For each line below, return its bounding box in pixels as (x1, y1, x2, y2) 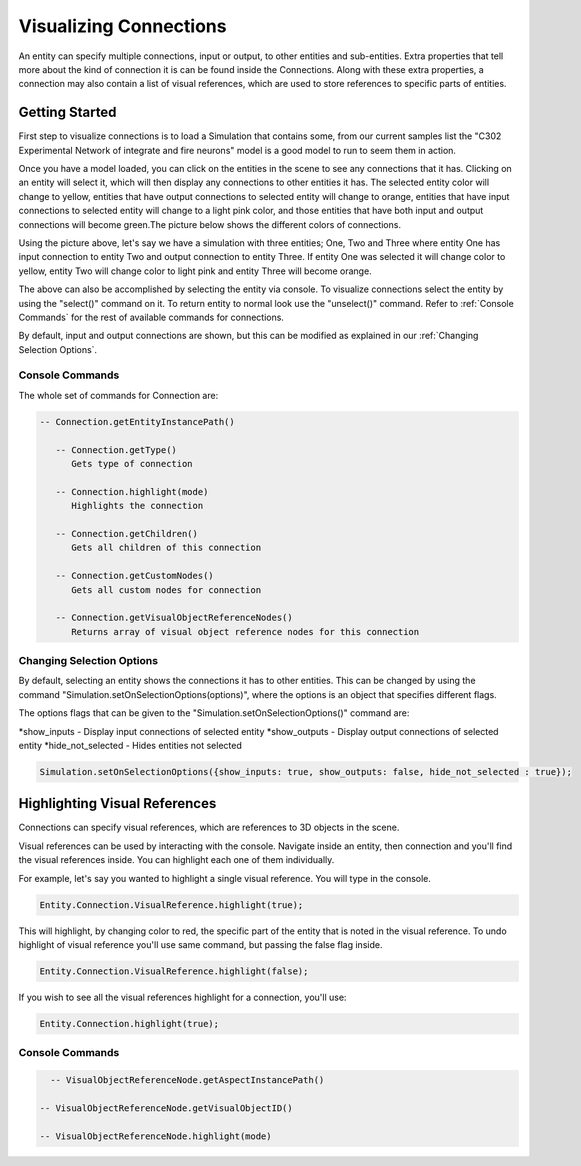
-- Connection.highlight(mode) (55, 486, 209, 497)
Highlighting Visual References (18, 795, 217, 812)
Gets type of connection (71, 458, 194, 469)
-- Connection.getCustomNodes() (55, 570, 214, 582)
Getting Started (18, 104, 117, 121)
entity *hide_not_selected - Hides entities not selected (18, 739, 242, 751)
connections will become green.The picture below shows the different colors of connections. (18, 218, 402, 230)
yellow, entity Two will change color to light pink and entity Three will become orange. (18, 265, 372, 277)
